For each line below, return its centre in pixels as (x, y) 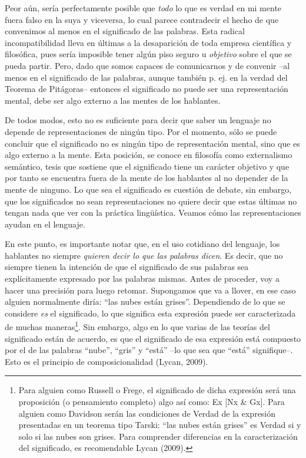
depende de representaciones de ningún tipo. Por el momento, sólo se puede (141, 131)
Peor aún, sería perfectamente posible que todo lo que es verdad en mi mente (143, 8)
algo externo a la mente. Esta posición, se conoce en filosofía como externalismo (149, 155)
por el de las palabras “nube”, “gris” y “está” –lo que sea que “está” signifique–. (149, 350)
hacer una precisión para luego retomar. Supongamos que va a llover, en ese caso (150, 290)
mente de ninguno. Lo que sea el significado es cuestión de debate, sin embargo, (148, 189)
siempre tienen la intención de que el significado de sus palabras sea (127, 267)
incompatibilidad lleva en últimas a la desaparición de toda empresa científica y (148, 42)
